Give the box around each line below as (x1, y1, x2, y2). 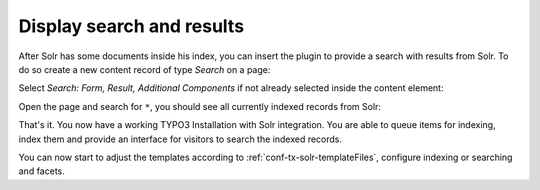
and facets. (18, 165, 65, 177)
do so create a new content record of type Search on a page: (18, 63, 271, 75)
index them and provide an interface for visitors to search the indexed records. (18, 133, 343, 145)
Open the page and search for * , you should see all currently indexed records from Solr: (18, 100, 382, 112)
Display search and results (18, 15, 245, 37)
